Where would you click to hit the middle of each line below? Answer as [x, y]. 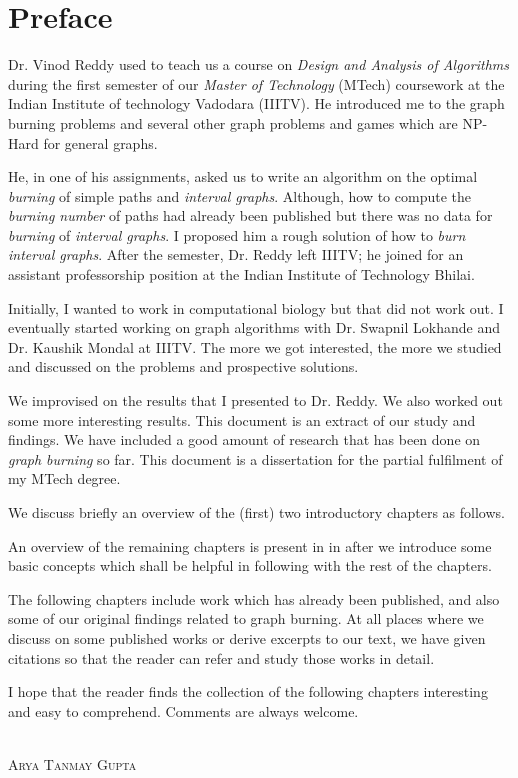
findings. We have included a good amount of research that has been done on [244, 439]
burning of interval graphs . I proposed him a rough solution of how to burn [237, 234]
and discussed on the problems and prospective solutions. [183, 366]
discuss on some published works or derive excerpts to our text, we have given [247, 637]
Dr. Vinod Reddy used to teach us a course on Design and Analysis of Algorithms [258, 64]
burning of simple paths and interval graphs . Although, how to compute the [239, 195]
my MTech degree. [64, 478]
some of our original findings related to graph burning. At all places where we [246, 618]
